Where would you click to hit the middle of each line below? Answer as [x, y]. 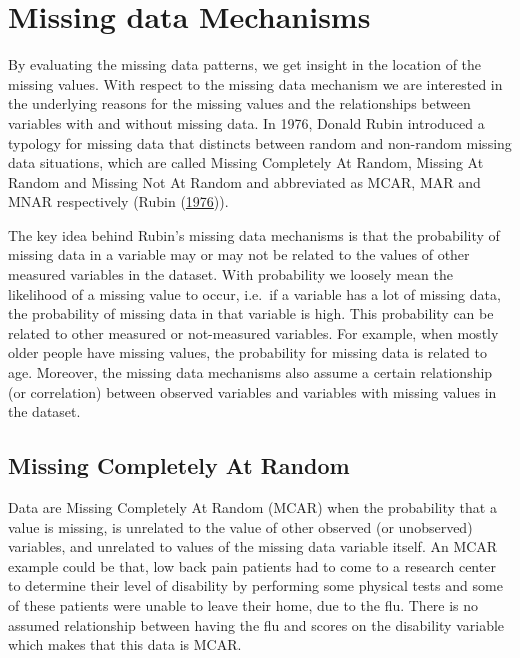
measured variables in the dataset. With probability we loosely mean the [230, 274]
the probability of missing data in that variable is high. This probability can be [251, 313]
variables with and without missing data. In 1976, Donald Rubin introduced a [246, 122]
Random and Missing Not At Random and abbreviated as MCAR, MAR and [244, 181]
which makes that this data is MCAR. [125, 644]
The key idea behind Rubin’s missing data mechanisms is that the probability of [254, 234]
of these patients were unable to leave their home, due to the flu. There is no [243, 604]
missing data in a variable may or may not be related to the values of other [239, 254]
